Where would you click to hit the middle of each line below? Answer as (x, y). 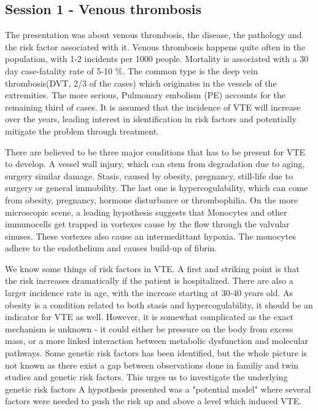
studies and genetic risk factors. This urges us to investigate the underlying (146, 377)
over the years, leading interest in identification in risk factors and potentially (151, 119)
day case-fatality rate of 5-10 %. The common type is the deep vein (131, 70)
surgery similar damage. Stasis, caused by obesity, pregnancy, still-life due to (149, 175)
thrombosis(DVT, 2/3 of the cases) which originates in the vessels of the (141, 83)
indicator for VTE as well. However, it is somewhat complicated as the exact (149, 317)
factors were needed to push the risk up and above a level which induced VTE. (153, 401)
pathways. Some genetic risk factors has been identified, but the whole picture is (156, 353)
